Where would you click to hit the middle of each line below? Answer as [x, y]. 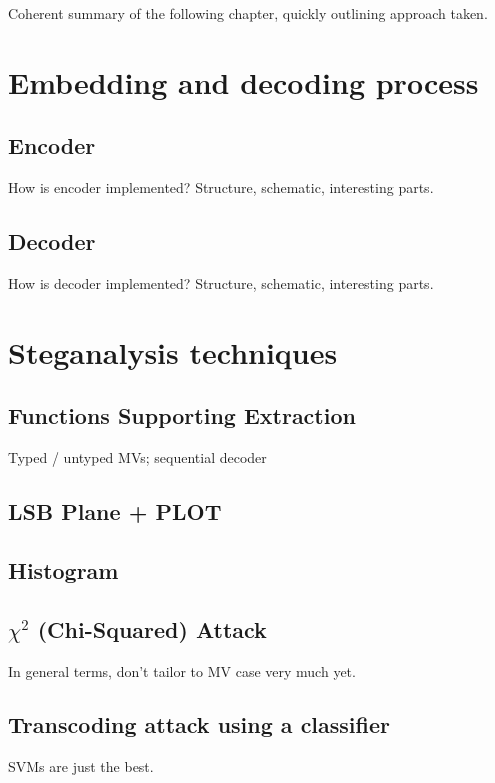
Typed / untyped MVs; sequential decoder [137, 457]
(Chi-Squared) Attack [152, 628]
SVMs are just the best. [81, 766]
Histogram [63, 569]
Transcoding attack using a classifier [199, 724]
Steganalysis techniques [173, 351]
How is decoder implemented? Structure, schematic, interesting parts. [221, 282]
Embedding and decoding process [243, 81]
